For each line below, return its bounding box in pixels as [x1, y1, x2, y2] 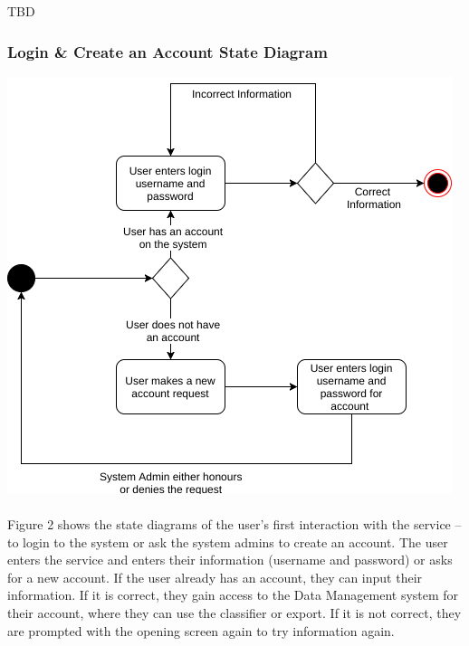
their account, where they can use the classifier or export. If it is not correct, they [7, 603, 462, 622]
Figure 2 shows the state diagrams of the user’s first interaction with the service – [7, 515, 462, 533]
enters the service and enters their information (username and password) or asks [7, 550, 453, 569]
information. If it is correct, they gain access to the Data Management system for [7, 585, 459, 604]
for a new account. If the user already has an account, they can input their [7, 567, 423, 586]
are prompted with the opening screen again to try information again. [7, 621, 395, 640]
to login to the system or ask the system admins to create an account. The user [7, 532, 448, 551]
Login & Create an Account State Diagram [7, 40, 328, 62]
